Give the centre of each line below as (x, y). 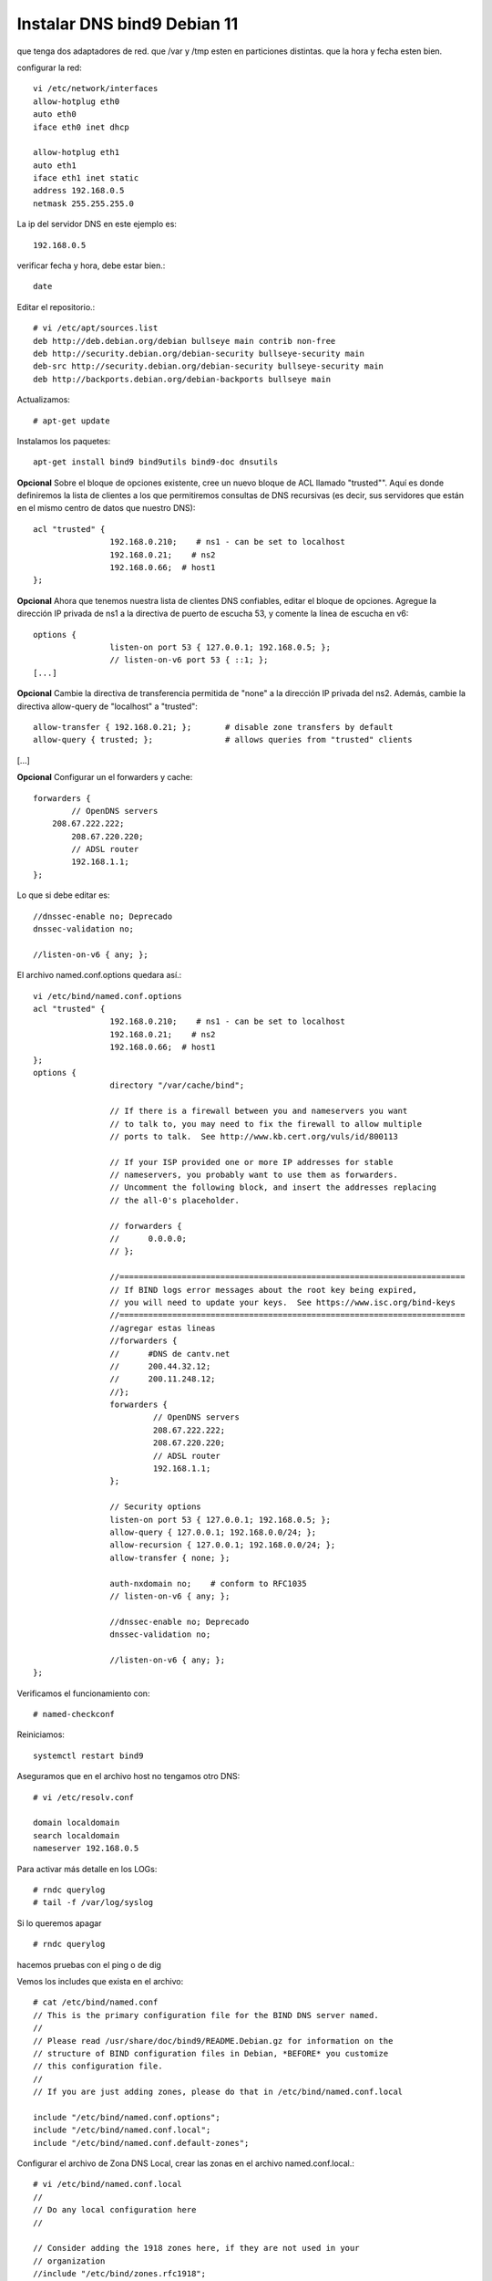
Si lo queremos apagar (59, 1923)
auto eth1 (55, 165)
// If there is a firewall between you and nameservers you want (259, 1111)
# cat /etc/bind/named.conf (96, 2002)
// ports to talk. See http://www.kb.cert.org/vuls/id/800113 (254, 1136)
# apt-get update (72, 421)
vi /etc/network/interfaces (96, 89)
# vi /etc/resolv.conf (84, 1797)
